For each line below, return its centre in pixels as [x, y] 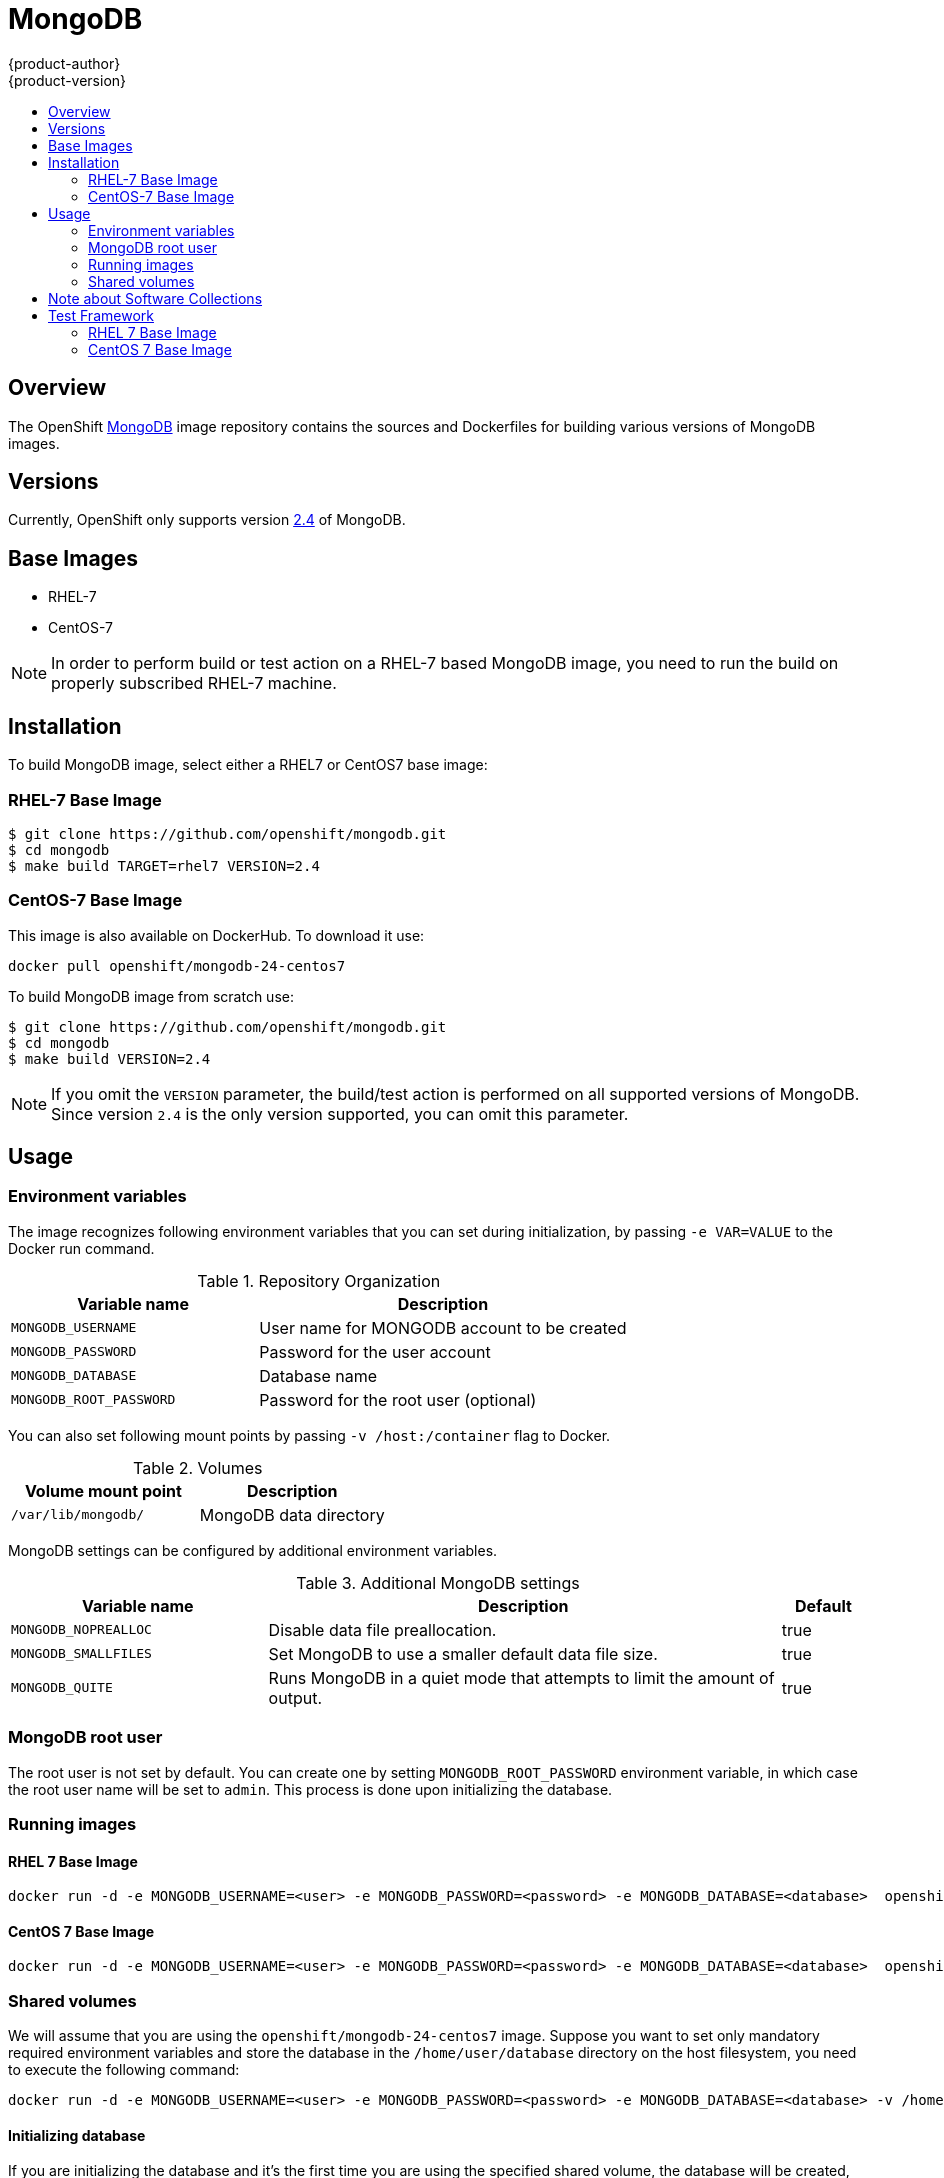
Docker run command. [81, 1248]
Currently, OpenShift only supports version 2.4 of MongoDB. [207, 520]
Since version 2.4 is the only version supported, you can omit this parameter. [340, 1113]
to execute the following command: [124, 2070]
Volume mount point [103, 1490]
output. [295, 1697]
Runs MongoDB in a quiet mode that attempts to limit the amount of [521, 1677]
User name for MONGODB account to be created [443, 1327]
